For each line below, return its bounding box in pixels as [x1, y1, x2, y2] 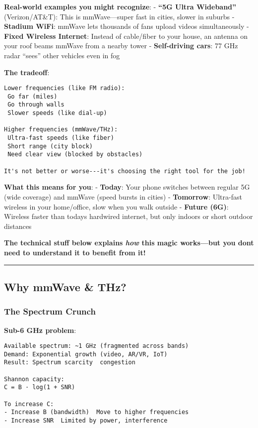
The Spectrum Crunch [4, 305, 96, 318]
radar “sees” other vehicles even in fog [4, 50, 120, 60]
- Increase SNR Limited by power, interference [4, 417, 168, 425]
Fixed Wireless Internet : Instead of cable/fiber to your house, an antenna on [4, 30, 248, 41]
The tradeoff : [4, 67, 50, 77]
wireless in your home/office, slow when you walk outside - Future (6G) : [4, 201, 229, 212]
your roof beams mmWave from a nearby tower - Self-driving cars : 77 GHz [4, 40, 238, 51]
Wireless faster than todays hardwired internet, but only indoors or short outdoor [4, 211, 253, 221]
